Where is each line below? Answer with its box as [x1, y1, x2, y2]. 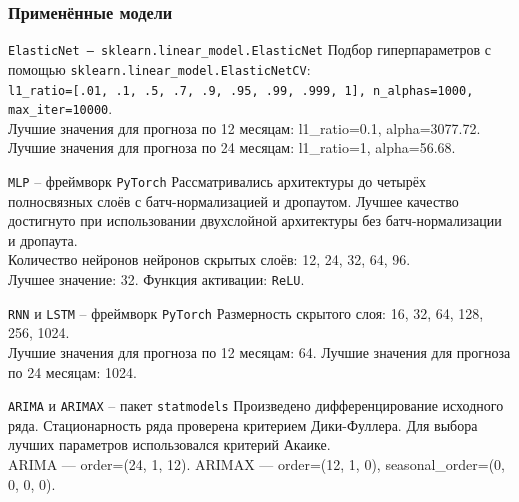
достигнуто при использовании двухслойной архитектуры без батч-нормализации [8, 210, 502, 231]
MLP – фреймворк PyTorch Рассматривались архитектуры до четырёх [8, 171, 426, 192]
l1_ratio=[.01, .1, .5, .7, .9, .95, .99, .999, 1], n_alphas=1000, [8, 83, 474, 98]
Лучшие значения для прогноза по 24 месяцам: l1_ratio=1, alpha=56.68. [8, 137, 456, 158]
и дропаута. [8, 229, 78, 250]
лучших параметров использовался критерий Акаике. [8, 434, 331, 455]
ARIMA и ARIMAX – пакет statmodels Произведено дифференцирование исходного [8, 395, 504, 416]
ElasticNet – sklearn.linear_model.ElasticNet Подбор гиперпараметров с [8, 39, 491, 60]
